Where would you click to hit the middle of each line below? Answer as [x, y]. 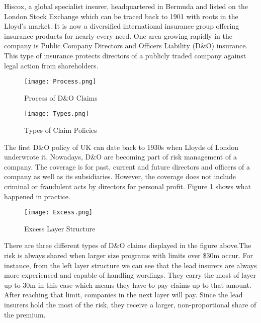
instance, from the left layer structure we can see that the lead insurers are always [130, 265]
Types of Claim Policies [61, 130]
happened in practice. [37, 196]
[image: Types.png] [57, 114]
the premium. [25, 314]
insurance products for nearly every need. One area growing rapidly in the [118, 35]
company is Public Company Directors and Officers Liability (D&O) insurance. [126, 46]
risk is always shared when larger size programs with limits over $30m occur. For [128, 255]
